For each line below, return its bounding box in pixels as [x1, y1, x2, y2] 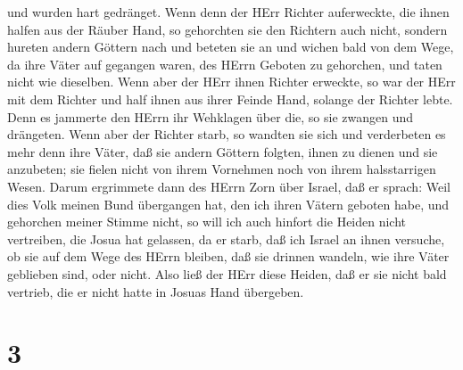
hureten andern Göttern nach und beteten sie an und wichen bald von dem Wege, [7, 37, 454, 56]
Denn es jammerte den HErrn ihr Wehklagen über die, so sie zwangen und [7, 107, 414, 126]
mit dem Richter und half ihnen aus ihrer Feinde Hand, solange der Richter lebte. [7, 89, 453, 108]
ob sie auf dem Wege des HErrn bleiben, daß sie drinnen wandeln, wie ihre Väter [7, 247, 450, 266]
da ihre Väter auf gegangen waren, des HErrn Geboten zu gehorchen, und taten [7, 54, 442, 73]
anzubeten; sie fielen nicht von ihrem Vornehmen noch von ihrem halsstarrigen [7, 160, 436, 178]
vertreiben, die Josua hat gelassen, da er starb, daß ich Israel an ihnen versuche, [7, 229, 445, 248]
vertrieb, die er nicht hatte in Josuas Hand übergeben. [7, 282, 304, 300]
